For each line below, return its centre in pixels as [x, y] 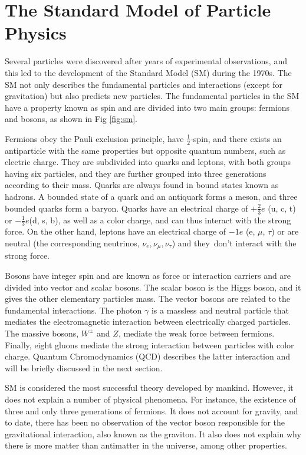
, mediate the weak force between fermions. [196, 333]
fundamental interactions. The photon [73, 310]
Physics [36, 33]
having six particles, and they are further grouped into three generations [136, 173]
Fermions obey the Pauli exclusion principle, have [94, 138]
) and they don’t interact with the [234, 243]
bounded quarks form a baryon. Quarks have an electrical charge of [126, 208]
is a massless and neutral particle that [220, 310]
